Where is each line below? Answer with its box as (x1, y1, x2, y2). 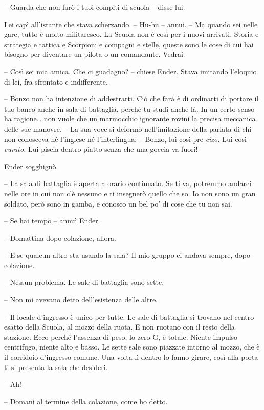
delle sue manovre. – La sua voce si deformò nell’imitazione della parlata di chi (4, 123, 252, 134)
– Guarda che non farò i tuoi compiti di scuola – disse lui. (4, 2, 185, 12)
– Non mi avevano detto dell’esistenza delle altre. (4, 294, 158, 305)
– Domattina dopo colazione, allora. (4, 232, 116, 243)
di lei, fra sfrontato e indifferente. (4, 76, 108, 87)
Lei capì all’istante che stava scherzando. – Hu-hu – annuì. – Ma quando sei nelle (4, 18, 258, 29)
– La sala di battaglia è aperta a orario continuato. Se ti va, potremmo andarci (4, 178, 252, 189)
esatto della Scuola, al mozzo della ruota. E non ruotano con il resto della (4, 321, 235, 332)
